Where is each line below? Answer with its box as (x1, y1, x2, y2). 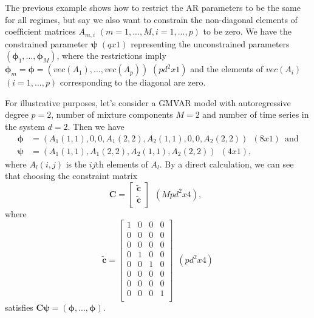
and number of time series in (202, 108, 309, 121)
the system (5, 120, 45, 133)
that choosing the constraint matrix (5, 169, 138, 182)
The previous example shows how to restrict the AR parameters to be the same (5, 1, 301, 13)
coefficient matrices (5, 25, 76, 38)
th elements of (95, 157, 148, 170)
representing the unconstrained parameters (131, 37, 290, 50)
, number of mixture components (51, 108, 173, 121)
